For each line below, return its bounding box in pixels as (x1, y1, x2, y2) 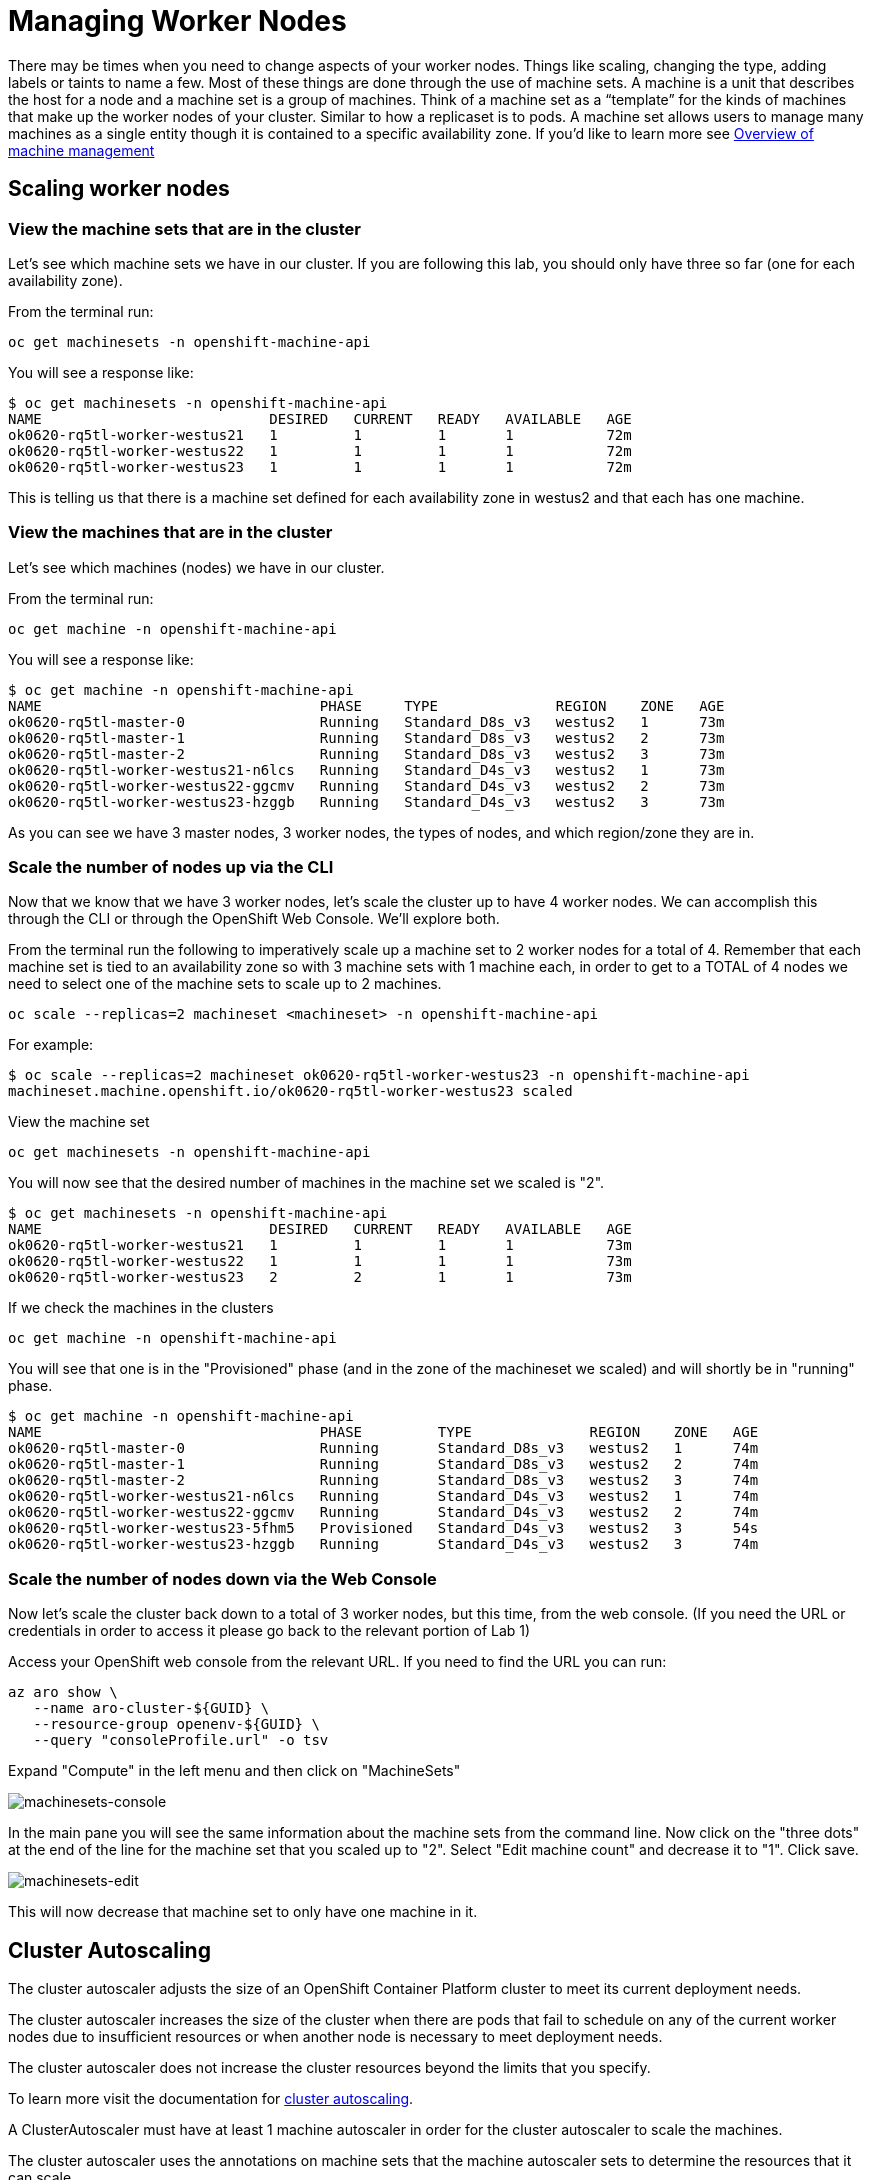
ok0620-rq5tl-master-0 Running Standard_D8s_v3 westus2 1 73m (8, 713, 725, 730)
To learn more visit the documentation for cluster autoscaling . (8, 2090, 414, 2108)
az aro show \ (8, 1684, 118, 1701)
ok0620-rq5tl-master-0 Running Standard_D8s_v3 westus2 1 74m (8, 1440, 759, 1457)
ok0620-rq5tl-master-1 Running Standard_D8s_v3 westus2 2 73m (8, 729, 725, 746)
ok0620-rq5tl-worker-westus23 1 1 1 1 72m (8, 458, 632, 475)
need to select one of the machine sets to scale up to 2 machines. (8, 975, 442, 993)
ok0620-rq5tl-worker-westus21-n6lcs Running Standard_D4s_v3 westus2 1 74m (8, 1488, 759, 1505)
